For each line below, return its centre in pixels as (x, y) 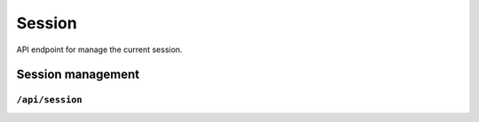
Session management (78, 75)
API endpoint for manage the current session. (99, 50)
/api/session (50, 100)
